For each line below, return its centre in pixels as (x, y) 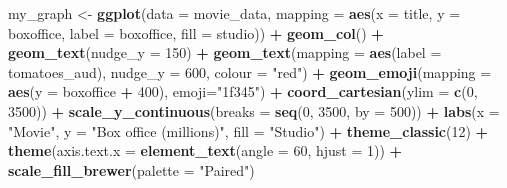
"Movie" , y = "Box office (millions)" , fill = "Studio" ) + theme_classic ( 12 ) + (248, 130)
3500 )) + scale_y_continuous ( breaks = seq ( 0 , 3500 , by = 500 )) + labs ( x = (254, 110)
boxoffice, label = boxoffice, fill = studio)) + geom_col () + (196, 32)
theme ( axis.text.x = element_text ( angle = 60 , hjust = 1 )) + (205, 150)
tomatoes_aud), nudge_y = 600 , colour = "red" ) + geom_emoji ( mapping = (250, 71)
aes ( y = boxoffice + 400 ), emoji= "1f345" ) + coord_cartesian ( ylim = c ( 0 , (243, 91)
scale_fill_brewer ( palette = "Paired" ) (131, 169)
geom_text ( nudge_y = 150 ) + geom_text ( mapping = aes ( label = (225, 52)
